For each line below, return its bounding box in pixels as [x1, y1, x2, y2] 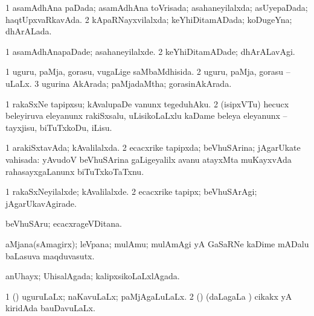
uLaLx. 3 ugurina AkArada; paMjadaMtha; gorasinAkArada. [5, 77, 232, 89]
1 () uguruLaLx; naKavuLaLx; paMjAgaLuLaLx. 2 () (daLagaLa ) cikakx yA [5, 289, 292, 302]
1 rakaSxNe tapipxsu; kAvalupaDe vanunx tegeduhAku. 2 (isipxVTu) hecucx [5, 97, 289, 110]
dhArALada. [5, 25, 52, 37]
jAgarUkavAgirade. [5, 197, 77, 209]
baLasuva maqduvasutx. [5, 249, 95, 262]
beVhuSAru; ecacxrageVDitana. [5, 217, 122, 230]
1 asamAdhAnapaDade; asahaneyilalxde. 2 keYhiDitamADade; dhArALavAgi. [5, 45, 295, 57]
